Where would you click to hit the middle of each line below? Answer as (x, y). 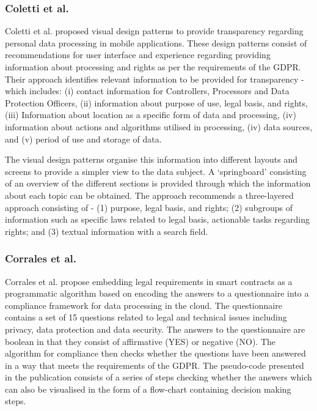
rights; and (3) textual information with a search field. (107, 231)
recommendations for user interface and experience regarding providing (138, 55)
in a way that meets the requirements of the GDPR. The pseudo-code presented (155, 365)
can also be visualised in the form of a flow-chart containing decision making (148, 389)
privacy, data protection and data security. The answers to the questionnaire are (155, 329)
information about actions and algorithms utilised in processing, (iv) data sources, (159, 126)
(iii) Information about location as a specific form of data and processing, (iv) (151, 115)
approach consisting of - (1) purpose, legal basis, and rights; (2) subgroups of (149, 207)
